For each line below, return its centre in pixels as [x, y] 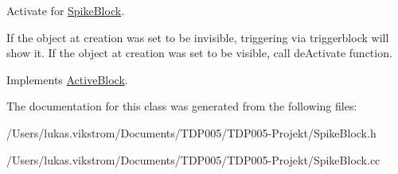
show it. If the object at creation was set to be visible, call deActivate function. [199, 53]
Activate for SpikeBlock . [66, 10]
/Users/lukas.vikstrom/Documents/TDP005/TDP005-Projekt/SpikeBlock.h [191, 132]
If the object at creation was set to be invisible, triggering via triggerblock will [198, 37]
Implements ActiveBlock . [67, 79]
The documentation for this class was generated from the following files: [182, 106]
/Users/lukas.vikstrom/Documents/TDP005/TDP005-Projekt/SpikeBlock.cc [193, 159]
